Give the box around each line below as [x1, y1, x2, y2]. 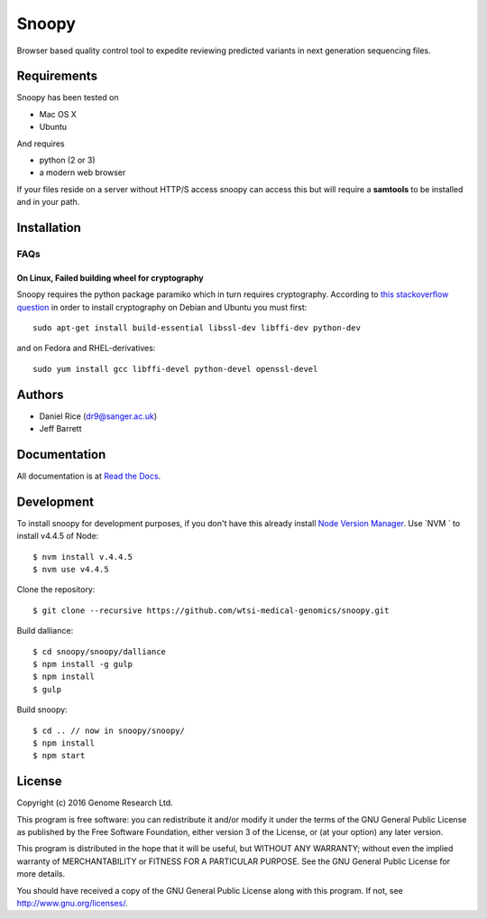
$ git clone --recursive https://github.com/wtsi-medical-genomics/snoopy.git [32, 605, 390, 616]
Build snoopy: [16, 704, 68, 715]
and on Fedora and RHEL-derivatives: [16, 343, 156, 354]
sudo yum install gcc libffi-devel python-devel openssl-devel [32, 364, 318, 374]
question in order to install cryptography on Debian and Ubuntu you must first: [16, 302, 308, 312]
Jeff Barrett [39, 423, 82, 434]
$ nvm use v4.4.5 [32, 564, 109, 574]
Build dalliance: [16, 626, 74, 636]
